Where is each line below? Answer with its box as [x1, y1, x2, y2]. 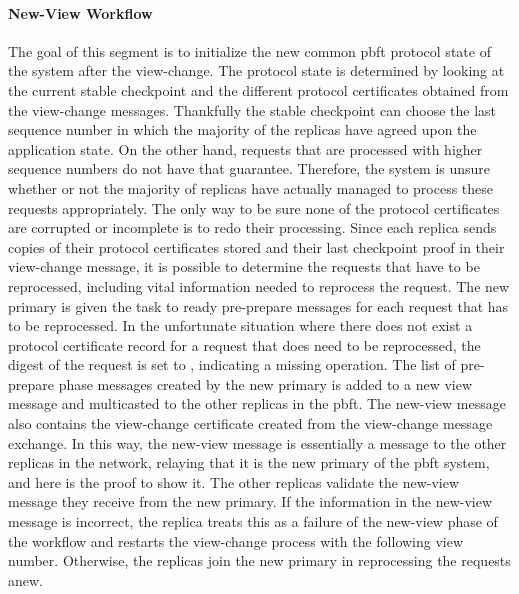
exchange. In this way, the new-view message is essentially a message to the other [8, 432, 507, 453]
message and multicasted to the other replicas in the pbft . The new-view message [8, 393, 506, 414]
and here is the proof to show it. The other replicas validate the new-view [8, 471, 460, 492]
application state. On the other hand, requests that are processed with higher [8, 138, 483, 159]
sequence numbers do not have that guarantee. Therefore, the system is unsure [8, 158, 491, 179]
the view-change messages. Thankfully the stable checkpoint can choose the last [8, 99, 497, 120]
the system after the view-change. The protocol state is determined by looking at [8, 60, 505, 81]
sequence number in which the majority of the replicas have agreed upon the [8, 119, 477, 140]
